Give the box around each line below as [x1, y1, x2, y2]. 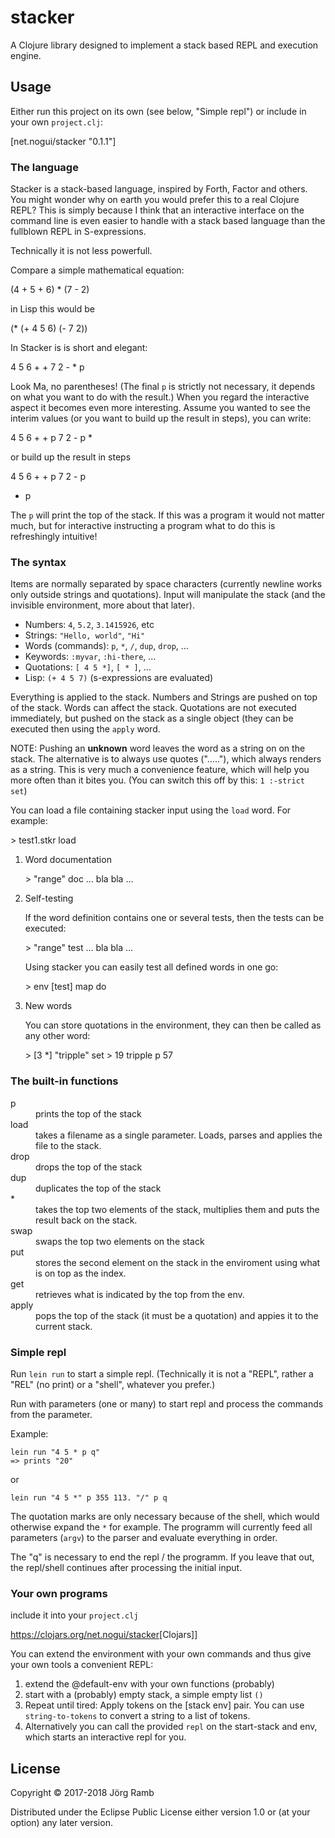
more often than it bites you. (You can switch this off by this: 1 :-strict [10, 774, 305, 786]
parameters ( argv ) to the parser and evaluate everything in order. [10, 1531, 278, 1543]
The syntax [10, 555, 67, 569]
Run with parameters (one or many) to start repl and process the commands [10, 1397, 324, 1410]
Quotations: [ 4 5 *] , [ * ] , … [24, 661, 152, 673]
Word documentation [24, 854, 112, 866]
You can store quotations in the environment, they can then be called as [24, 1019, 322, 1031]
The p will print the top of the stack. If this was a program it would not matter [10, 509, 325, 521]
